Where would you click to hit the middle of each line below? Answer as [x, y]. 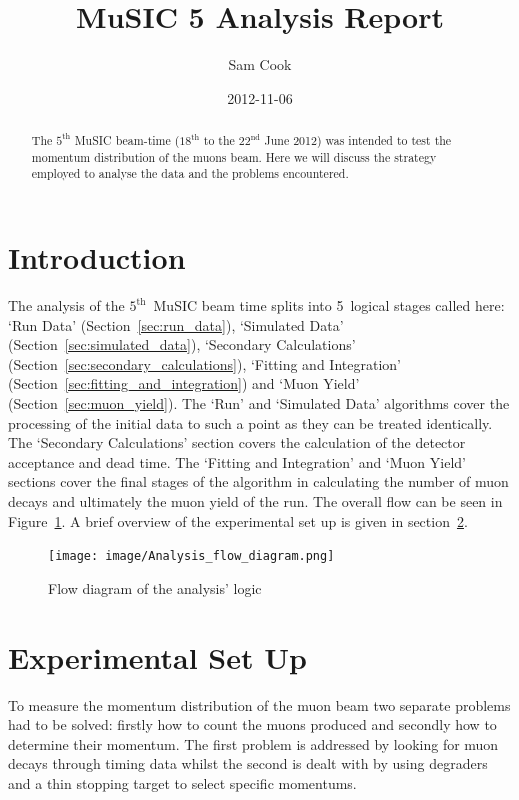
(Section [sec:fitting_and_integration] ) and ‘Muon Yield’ [184, 383]
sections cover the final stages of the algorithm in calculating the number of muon [258, 481]
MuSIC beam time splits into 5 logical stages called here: [329, 305]
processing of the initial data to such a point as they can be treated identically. [250, 422]
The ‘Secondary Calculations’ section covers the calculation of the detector [237, 442]
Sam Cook [260, 64]
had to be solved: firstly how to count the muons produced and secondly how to [252, 724]
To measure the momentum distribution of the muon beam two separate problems [259, 704]
